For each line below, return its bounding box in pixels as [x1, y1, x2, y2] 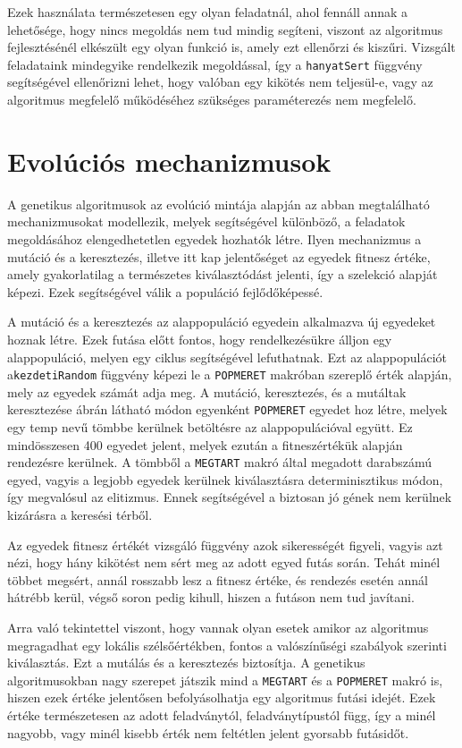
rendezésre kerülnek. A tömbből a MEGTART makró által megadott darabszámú [7, 453, 433, 472]
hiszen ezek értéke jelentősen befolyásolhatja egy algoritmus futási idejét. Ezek [7, 688, 436, 707]
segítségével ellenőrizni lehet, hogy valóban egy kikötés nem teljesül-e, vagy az [7, 72, 433, 91]
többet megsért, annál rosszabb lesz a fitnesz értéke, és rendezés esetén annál [7, 570, 428, 589]
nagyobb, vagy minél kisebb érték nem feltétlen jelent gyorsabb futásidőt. [7, 723, 409, 742]
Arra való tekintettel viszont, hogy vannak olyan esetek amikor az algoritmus [7, 618, 429, 636]
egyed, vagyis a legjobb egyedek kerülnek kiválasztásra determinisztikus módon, [7, 470, 443, 489]
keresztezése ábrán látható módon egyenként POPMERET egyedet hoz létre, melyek [7, 400, 448, 419]
